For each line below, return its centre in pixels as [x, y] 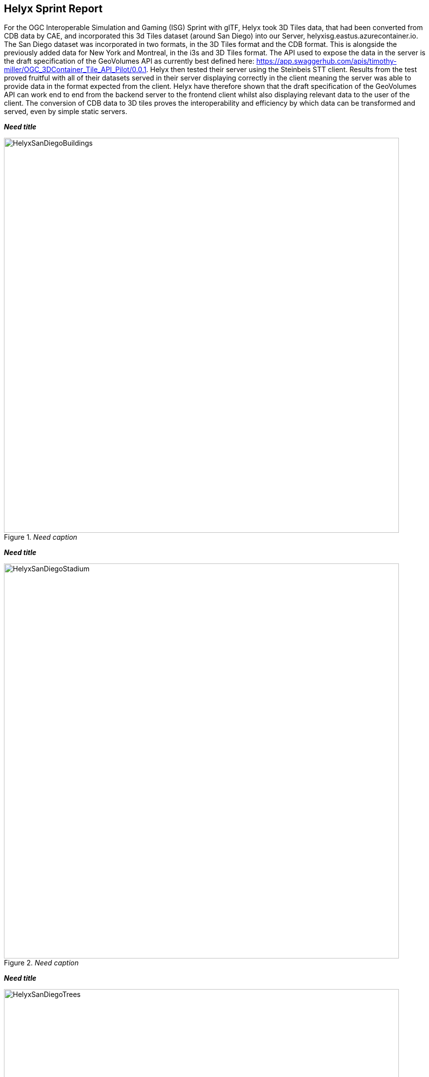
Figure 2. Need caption [41, 963]
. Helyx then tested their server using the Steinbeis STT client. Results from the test [282, 70]
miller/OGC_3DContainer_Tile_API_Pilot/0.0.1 [75, 70]
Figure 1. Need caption [41, 537]
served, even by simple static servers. [66, 112]
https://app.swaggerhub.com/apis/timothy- [327, 61]
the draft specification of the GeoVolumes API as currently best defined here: [129, 61]
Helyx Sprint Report [53, 9]
